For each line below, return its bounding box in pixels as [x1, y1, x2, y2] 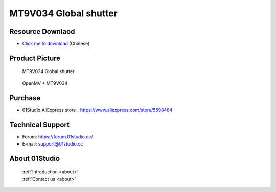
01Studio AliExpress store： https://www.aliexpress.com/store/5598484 [22, 107, 173, 113]
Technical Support [9, 120, 70, 129]
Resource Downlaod [9, 27, 75, 36]
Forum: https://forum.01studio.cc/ [22, 133, 93, 140]
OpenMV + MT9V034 [22, 80, 68, 86]
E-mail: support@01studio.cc [22, 141, 83, 147]
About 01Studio [9, 154, 60, 163]
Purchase [9, 93, 41, 102]
